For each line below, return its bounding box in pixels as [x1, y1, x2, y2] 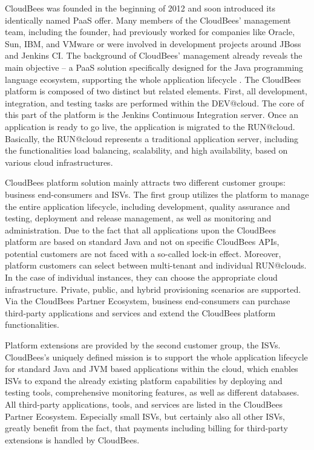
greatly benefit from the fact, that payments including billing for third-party [5, 422, 288, 434]
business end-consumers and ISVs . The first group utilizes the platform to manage [5, 187, 309, 200]
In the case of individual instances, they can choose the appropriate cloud [5, 271, 278, 284]
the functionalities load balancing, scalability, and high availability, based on [5, 144, 288, 157]
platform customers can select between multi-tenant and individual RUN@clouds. [5, 259, 307, 272]
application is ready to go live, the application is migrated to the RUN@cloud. [5, 120, 295, 132]
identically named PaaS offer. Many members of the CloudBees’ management [5, 13, 291, 26]
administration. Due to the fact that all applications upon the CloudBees [5, 223, 276, 236]
